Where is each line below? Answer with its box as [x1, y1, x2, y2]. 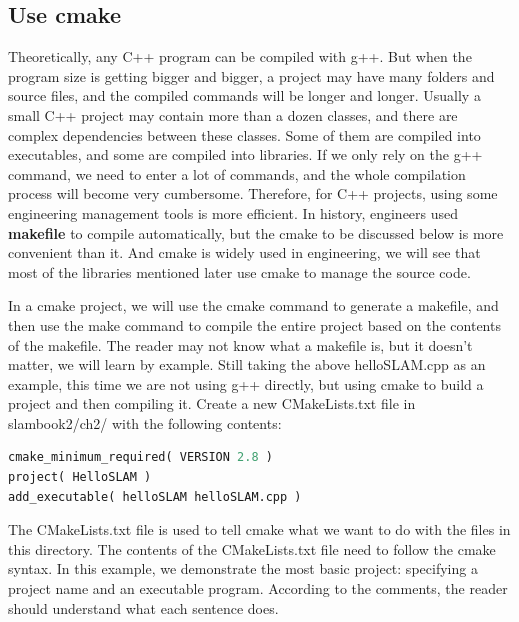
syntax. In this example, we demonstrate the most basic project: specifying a [8, 558, 478, 579]
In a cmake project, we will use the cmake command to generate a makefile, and [8, 295, 499, 316]
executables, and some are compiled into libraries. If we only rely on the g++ [8, 144, 483, 165]
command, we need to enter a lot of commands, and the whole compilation [8, 163, 466, 184]
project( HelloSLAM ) [8, 470, 152, 485]
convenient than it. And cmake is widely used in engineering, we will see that [8, 242, 481, 263]
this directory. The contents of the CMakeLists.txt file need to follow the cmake [8, 538, 496, 559]
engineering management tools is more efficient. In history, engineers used [8, 202, 459, 223]
